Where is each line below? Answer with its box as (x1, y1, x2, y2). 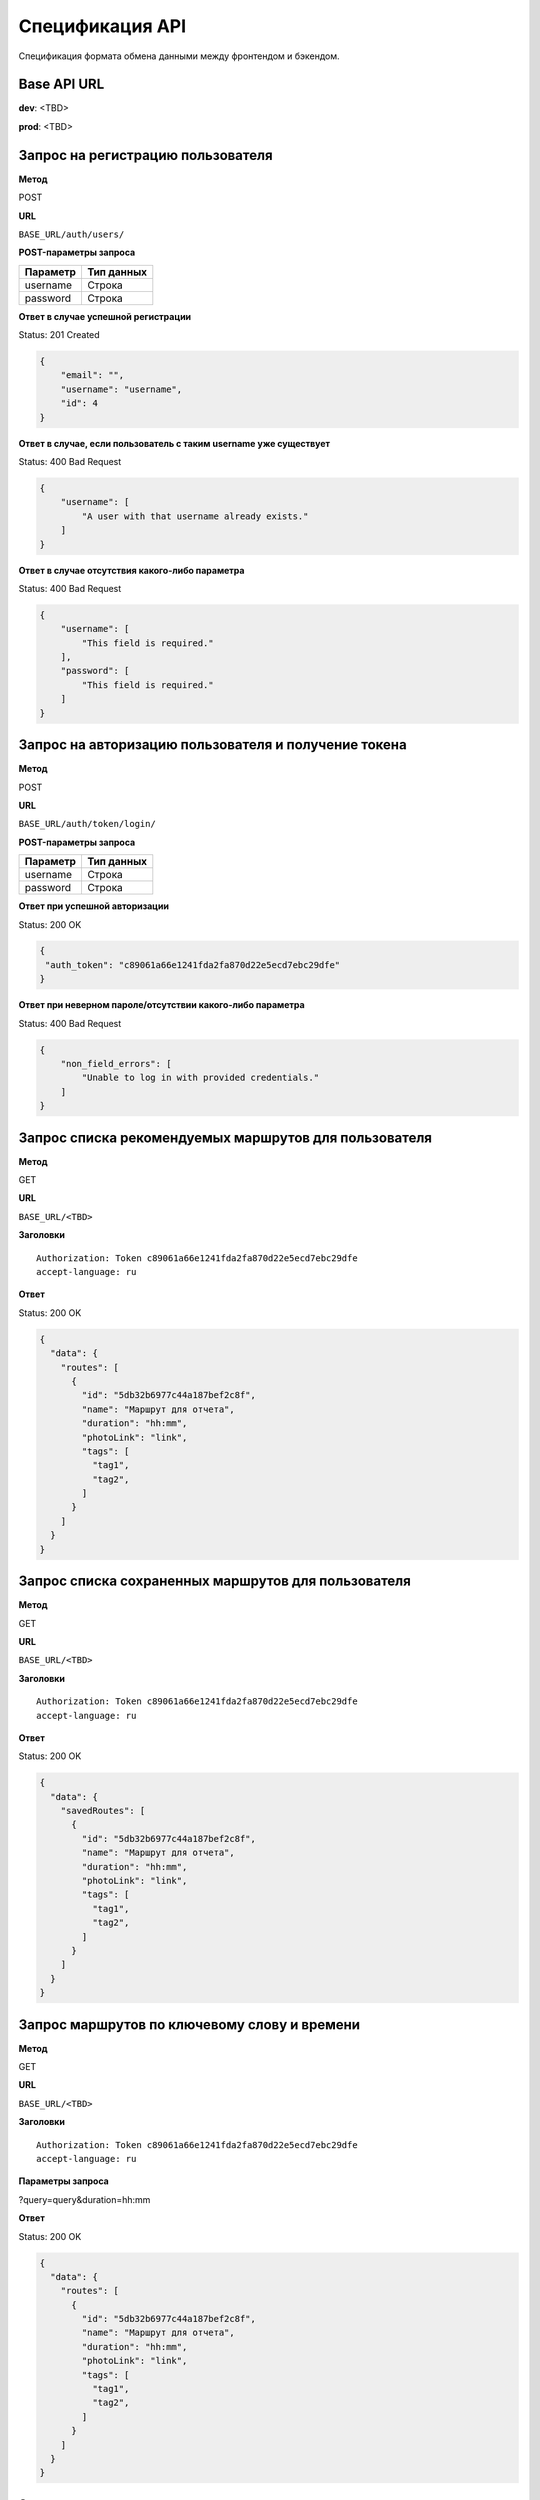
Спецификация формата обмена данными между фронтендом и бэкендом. (18, 50, 340, 62)
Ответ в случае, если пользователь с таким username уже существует (18, 437, 330, 449)
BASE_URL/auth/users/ (18, 228, 125, 240)
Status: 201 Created (18, 329, 100, 341)
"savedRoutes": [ (60, 1805, 146, 1817)
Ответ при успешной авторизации (18, 900, 170, 912)
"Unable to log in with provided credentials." (81, 1072, 320, 1084)
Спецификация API (18, 15, 187, 37)
